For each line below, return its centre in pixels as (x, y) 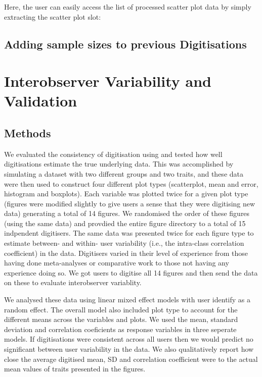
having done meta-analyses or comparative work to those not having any (117, 263)
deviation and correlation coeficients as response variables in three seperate (120, 329)
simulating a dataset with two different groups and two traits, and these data (124, 173)
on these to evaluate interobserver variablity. (73, 282)
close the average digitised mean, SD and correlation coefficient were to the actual (131, 359)
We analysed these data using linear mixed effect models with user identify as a (127, 300)
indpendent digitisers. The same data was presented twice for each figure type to (129, 233)
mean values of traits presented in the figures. (75, 369)
